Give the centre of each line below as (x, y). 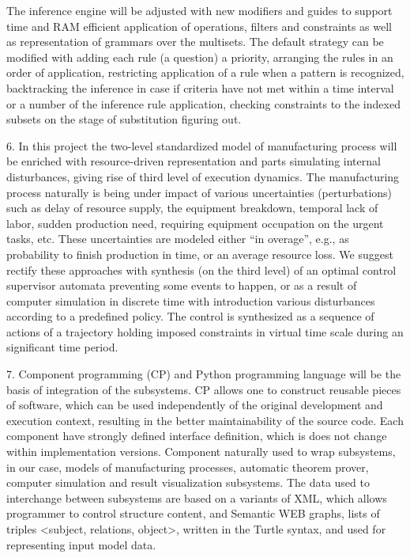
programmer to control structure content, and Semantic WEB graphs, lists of (193, 513)
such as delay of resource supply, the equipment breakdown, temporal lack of (192, 208)
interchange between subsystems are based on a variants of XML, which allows (197, 497)
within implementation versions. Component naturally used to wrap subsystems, (201, 452)
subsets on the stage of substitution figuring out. (124, 119)
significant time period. (62, 347)
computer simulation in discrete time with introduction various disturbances (191, 300)
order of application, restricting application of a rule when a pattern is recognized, (205, 72)
